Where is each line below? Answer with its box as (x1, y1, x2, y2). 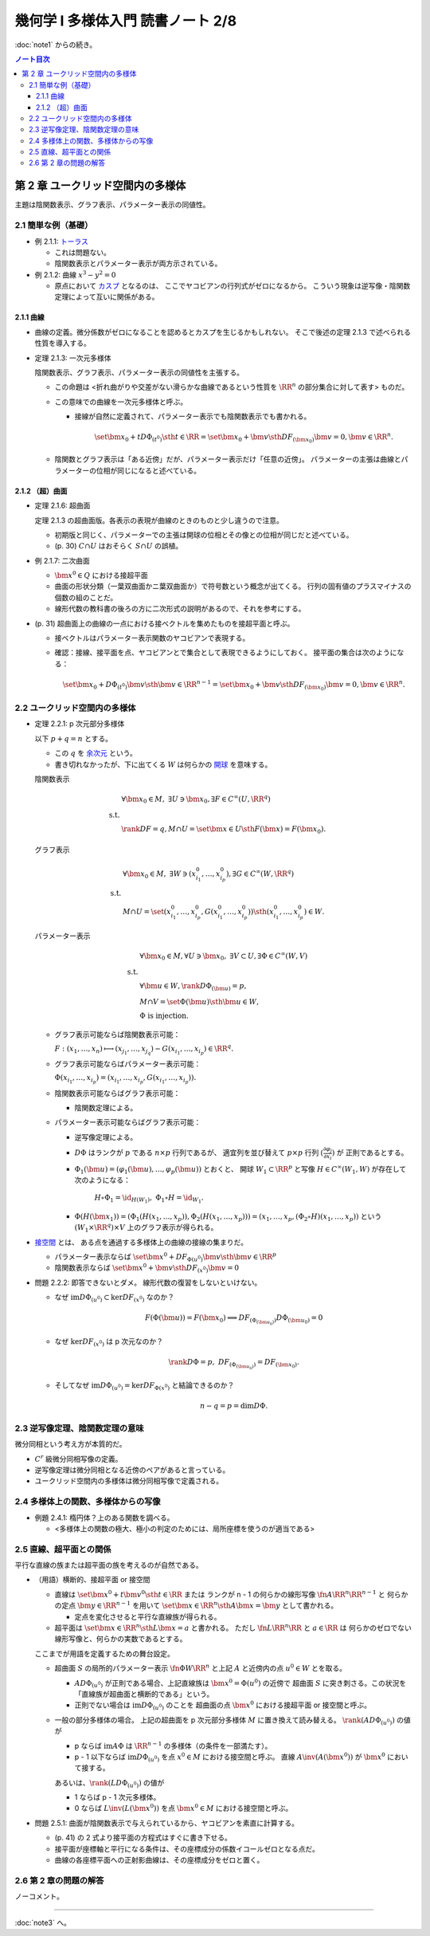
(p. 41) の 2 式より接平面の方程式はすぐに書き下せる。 (54, 1833, 233, 1843)
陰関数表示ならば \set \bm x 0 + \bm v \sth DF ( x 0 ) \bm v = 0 (54, 1262, 239, 1274)
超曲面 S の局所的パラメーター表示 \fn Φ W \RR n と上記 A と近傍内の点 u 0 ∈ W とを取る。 (54, 1663, 346, 1673)
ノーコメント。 (14, 1891, 64, 1901)
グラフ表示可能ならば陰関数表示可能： (54, 1030, 181, 1039)
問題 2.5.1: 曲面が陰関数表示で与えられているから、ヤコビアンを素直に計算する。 (34, 1818, 299, 1828)
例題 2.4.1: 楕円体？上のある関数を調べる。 (34, 1513, 174, 1522)
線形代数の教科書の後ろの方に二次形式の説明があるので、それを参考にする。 (54, 604, 306, 614)
